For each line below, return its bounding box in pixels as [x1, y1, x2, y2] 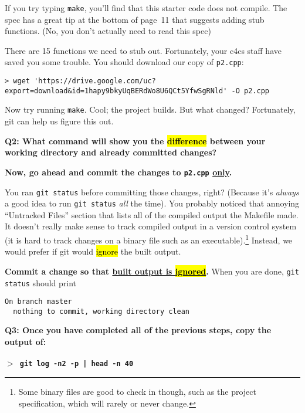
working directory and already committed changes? [5, 146, 217, 158]
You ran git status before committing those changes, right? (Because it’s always [5, 185, 299, 198]
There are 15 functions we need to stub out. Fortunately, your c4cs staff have [5, 44, 282, 56]
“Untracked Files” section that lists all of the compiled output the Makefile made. [5, 208, 299, 221]
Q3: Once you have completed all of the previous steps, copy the [5, 324, 272, 336]
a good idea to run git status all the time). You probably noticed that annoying [5, 197, 300, 209]
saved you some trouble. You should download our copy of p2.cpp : [5, 56, 244, 68]
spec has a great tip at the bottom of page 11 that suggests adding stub [5, 13, 265, 25]
